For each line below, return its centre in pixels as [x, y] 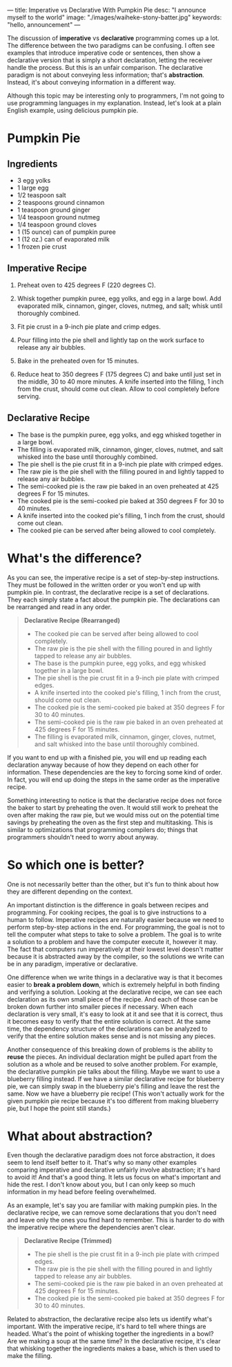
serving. [29, 396]
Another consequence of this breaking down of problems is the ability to [110, 1049]
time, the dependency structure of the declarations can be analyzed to [107, 1029]
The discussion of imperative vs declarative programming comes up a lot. [113, 38]
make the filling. [30, 1356]
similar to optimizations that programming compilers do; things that [103, 829]
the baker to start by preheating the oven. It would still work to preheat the [113, 807]
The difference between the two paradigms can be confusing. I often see [111, 45]
